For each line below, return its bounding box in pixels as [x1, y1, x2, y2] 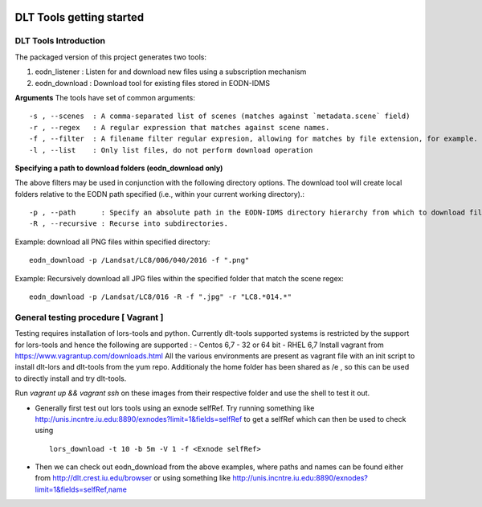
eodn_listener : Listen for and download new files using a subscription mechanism [35, 67, 307, 76]
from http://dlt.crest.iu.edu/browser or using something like [35, 473, 231, 483]
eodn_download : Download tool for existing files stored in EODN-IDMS [35, 78, 271, 88]
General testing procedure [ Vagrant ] [14, 312, 164, 323]
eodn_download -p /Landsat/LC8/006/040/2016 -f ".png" [29, 256, 250, 265]
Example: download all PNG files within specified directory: [14, 237, 210, 247]
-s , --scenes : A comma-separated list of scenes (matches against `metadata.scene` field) [29, 112, 411, 121]
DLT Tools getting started [14, 10, 145, 24]
